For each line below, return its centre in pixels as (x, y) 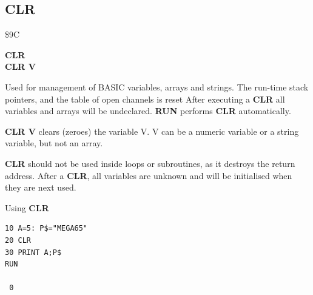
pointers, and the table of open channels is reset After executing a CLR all (145, 99)
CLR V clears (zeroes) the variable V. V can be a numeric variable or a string (152, 131)
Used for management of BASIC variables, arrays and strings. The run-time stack (157, 86)
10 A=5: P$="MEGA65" (46, 229)
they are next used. (41, 187)
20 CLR (18, 240)
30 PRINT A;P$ (33, 252)
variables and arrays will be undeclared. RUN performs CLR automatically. (148, 111)
